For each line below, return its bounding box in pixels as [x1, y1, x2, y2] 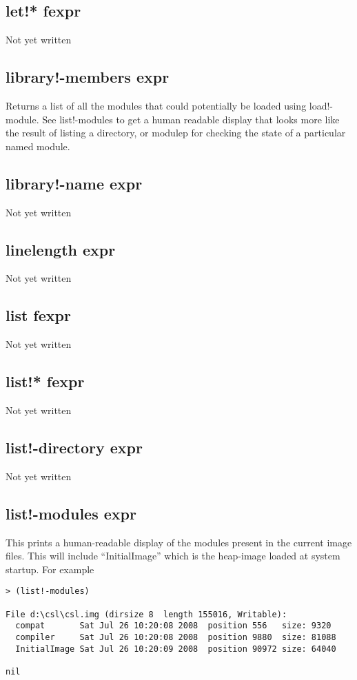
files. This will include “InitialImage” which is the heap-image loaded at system [6, 548, 340, 563]
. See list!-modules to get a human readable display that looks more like [36, 112, 340, 126]
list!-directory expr [6, 436, 143, 457]
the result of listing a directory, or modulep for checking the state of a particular [6, 125, 346, 140]
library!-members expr [6, 66, 170, 87]
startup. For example [6, 561, 94, 576]
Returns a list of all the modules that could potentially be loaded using [6, 99, 307, 112]
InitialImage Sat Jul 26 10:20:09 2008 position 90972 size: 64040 [15, 643, 336, 654]
